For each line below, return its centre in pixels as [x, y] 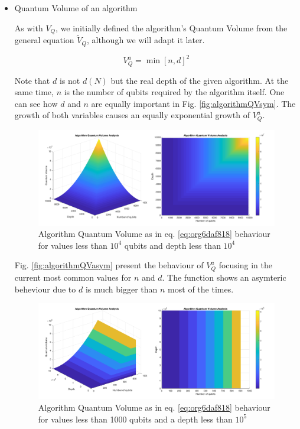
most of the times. [201, 289]
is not [70, 80]
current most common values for [73, 277]
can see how [36, 103]
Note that [32, 80]
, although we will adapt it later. [146, 40]
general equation [44, 40]
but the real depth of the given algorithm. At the [200, 80]
